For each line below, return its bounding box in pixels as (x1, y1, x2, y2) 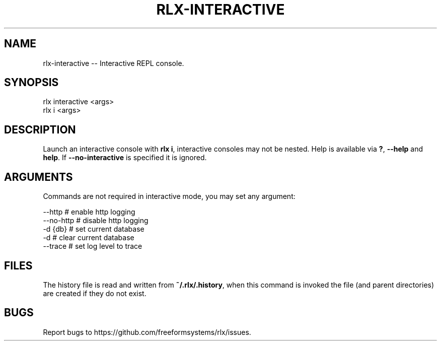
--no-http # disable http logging (43, 216, 149, 225)
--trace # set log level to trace (43, 242, 142, 251)
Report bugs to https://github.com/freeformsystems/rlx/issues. (43, 327, 251, 336)
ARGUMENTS (4, 170, 73, 183)
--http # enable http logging (43, 208, 135, 217)
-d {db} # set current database (43, 225, 144, 234)
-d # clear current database (43, 233, 134, 242)
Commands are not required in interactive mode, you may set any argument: (43, 192, 296, 201)
